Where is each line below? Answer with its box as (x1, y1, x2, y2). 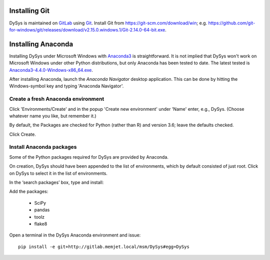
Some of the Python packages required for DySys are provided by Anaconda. (9, 154, 168, 160)
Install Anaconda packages (9, 144, 77, 151)
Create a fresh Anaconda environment (9, 95, 104, 102)
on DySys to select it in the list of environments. (9, 170, 107, 176)
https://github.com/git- (208, 20, 255, 26)
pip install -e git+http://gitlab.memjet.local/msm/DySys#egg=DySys (18, 244, 189, 250)
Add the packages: (9, 189, 48, 195)
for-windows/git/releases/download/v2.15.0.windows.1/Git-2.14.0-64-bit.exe (9, 26, 165, 32)
